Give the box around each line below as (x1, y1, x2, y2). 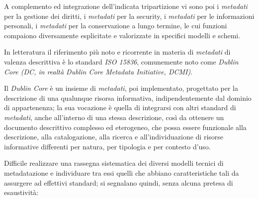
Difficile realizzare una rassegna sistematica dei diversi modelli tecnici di (4, 158, 224, 168)
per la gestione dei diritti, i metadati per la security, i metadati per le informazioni (4, 10, 255, 21)
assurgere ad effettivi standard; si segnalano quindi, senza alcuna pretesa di (4, 177, 233, 188)
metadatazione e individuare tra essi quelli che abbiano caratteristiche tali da (4, 167, 239, 178)
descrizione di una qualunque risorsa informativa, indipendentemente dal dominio (4, 92, 252, 103)
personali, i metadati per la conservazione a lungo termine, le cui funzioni (4, 20, 227, 31)
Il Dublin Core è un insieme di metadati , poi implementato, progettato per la (4, 83, 238, 93)
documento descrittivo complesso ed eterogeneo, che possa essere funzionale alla (4, 122, 247, 132)
